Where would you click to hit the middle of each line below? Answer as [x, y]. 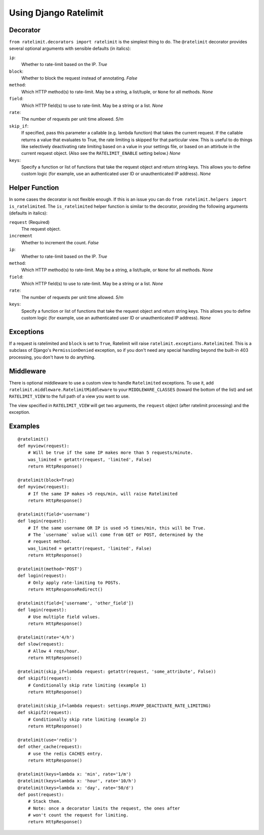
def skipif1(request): [45, 678]
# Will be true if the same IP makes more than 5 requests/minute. [110, 453]
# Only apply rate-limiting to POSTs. [74, 582]
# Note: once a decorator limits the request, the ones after [104, 808]
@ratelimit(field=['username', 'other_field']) [76, 603]
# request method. [50, 542]
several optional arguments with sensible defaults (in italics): [70, 48]
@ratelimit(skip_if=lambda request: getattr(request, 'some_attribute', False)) [117, 671]
